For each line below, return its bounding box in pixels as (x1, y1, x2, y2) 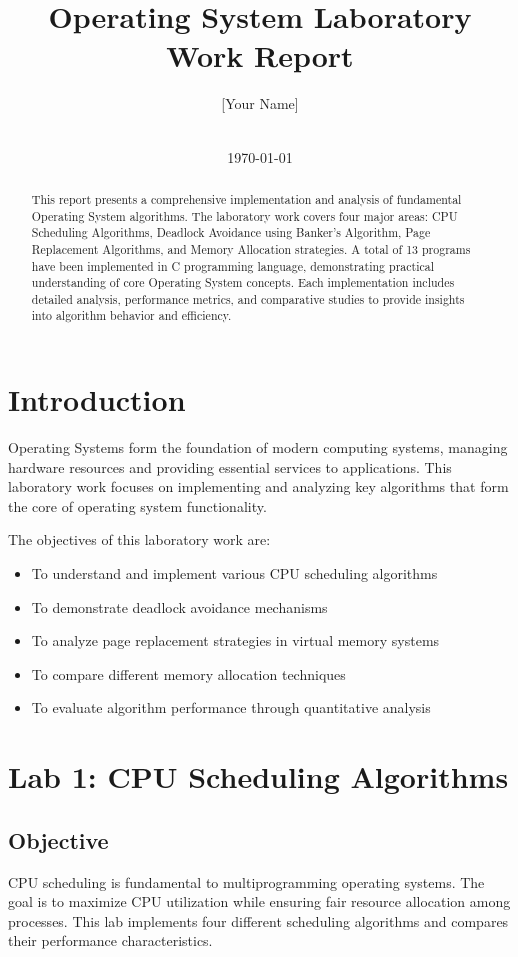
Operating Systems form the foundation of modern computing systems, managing (8, 437, 508, 458)
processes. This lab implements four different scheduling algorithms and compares (8, 910, 509, 931)
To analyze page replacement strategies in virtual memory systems (31, 630, 440, 651)
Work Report (166, 35, 354, 76)
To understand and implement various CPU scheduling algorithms (31, 563, 438, 584)
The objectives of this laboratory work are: (8, 529, 271, 550)
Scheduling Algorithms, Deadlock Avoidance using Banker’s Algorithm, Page (31, 224, 431, 241)
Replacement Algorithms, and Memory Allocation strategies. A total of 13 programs (31, 240, 471, 257)
